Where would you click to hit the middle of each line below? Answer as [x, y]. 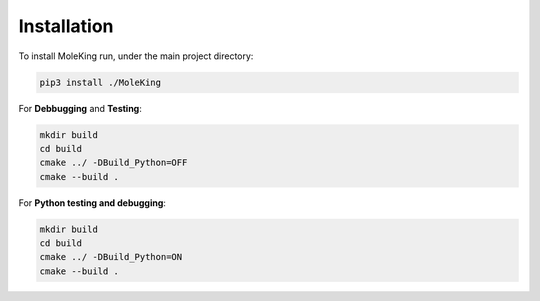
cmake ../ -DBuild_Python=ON [111, 257]
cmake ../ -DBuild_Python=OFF [113, 163]
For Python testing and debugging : [92, 202]
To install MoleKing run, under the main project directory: [136, 56]
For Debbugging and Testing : [80, 108]
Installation [66, 26]
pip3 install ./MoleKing [100, 82]
